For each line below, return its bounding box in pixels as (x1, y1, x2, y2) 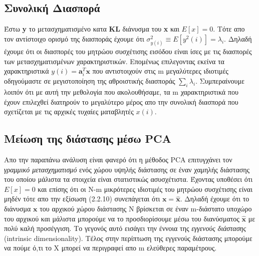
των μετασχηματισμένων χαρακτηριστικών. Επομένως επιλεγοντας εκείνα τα (4, 56, 224, 66)
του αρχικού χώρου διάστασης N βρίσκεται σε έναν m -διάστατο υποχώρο (40, 203, 252, 214)
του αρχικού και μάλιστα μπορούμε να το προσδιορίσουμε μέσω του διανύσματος (4, 213, 239, 223)
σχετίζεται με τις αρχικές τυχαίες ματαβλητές (4, 106, 134, 117)
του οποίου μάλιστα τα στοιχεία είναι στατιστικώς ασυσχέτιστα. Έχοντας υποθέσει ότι (4, 174, 253, 184)
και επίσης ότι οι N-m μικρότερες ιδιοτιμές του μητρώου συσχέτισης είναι (38, 183, 252, 194)
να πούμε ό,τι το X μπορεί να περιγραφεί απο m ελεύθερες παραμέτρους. (4, 242, 217, 253)
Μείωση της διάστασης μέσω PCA (4, 131, 171, 146)
